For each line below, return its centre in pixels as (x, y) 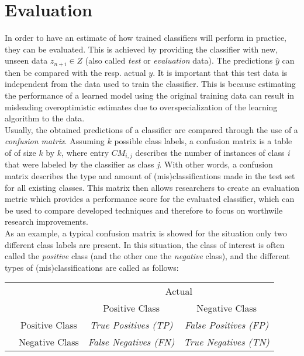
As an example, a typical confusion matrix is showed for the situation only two (146, 233)
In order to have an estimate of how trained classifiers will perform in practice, (146, 38)
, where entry (85, 152)
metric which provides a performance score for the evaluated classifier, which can (150, 199)
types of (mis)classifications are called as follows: (92, 267)
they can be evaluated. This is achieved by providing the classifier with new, (141, 49)
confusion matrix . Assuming (55, 141)
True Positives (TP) (131, 325)
